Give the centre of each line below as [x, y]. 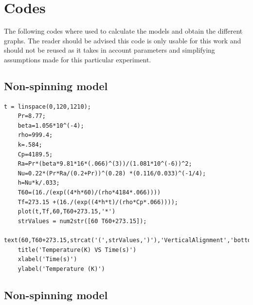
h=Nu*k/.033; [39, 183]
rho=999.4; [35, 135]
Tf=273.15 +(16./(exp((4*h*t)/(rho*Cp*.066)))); [98, 202]
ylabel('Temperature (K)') [61, 269]
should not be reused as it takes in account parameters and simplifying [109, 50]
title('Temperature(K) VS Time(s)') [77, 250]
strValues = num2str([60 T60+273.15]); [82, 221]
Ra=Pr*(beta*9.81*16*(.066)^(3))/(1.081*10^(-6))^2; [105, 164]
